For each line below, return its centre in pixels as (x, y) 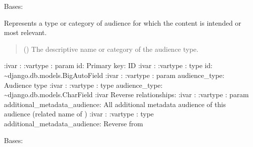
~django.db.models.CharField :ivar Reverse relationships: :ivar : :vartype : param (126, 94)
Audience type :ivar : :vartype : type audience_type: (83, 85)
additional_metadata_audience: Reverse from (74, 123)
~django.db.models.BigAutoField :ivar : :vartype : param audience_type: (114, 75)
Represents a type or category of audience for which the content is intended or (123, 22)
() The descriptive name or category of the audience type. (111, 49)
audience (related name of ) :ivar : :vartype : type (79, 114)
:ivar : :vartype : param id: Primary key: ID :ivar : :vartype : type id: (108, 65)
